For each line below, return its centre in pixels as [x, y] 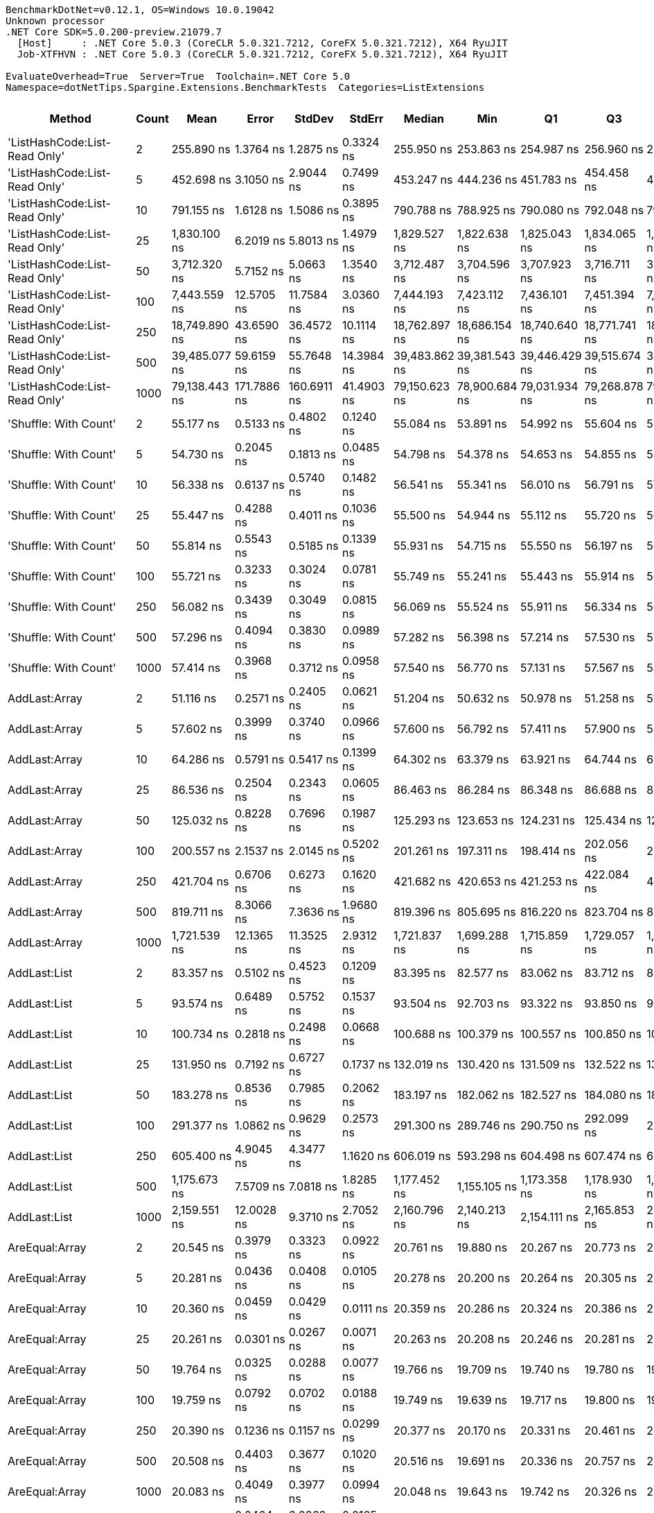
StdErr [366, 119]
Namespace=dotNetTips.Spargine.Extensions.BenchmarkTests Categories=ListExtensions [245, 87]
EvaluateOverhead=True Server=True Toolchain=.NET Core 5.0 [178, 76]
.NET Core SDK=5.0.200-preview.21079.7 [114, 32]
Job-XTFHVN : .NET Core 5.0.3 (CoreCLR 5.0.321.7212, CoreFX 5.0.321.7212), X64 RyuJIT [262, 54]
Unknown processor [55, 21]
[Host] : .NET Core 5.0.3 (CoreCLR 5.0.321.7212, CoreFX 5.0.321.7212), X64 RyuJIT [262, 43]
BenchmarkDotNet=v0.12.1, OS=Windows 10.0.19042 [140, 10]
